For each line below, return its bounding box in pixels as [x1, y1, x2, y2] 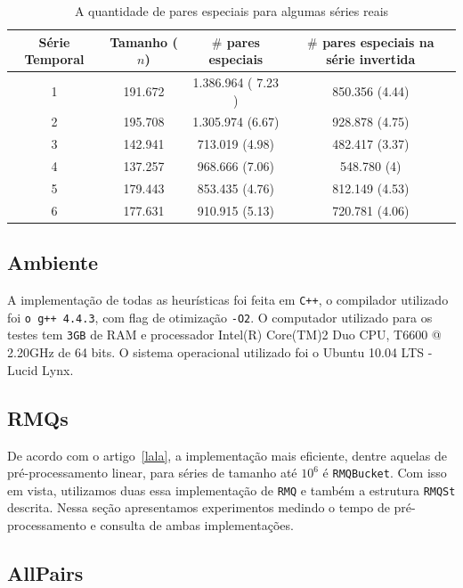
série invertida [326, 50, 416, 69]
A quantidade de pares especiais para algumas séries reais [74, 2, 389, 20]
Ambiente [7, 249, 99, 276]
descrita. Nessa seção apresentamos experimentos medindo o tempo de [7, 498, 390, 517]
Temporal [24, 50, 85, 69]
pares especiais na [322, 32, 435, 51]
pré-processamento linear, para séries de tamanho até [7, 463, 297, 482]
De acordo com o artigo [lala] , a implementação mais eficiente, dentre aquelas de [7, 445, 447, 464]
